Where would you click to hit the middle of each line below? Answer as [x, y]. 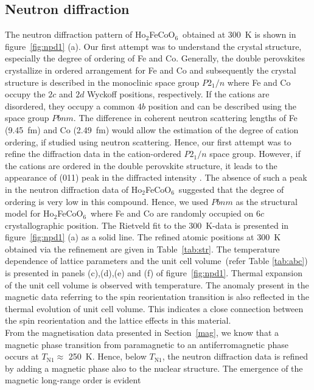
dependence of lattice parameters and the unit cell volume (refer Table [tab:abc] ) [156, 261]
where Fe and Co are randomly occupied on [172, 213]
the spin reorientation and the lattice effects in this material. [118, 320]
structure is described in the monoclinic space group [102, 82]
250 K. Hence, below [107, 356]
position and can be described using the [222, 106]
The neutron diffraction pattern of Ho [75, 34]
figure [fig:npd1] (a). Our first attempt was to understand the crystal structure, [153, 46]
